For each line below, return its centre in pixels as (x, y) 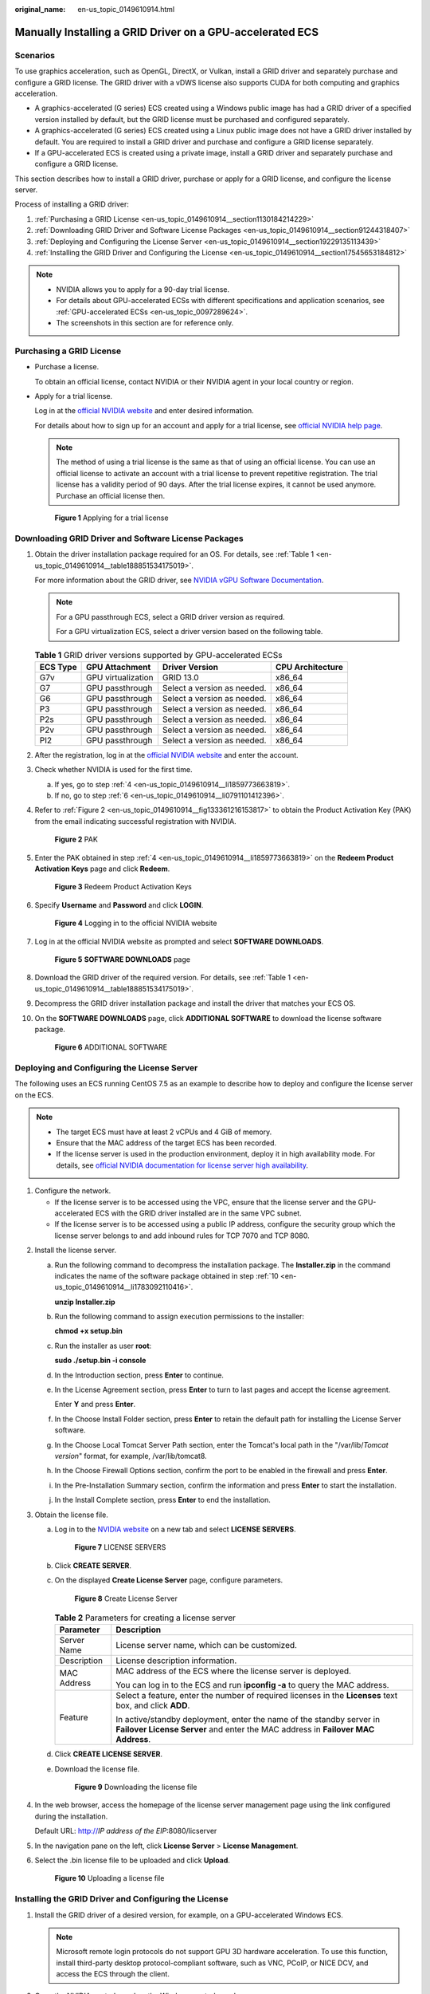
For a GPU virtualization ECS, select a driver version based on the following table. (190, 632)
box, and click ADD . (153, 1705)
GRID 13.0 (180, 677)
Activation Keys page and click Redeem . (102, 869)
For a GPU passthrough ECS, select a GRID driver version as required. (171, 617)
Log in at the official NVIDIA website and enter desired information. (144, 411)
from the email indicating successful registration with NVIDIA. (135, 821)
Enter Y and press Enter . (95, 1405)
